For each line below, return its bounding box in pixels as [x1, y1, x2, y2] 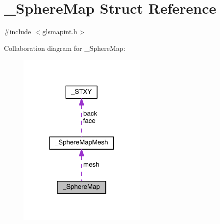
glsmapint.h [42, 26, 77, 37]
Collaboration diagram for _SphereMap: [4, 43, 125, 53]
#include [4, 26, 31, 37]
